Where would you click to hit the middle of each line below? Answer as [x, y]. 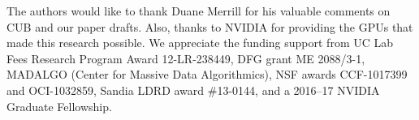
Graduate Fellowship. [59, 106]
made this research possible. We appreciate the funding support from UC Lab [200, 43]
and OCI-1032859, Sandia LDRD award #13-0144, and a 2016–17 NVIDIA [193, 90]
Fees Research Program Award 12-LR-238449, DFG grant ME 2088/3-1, [186, 58]
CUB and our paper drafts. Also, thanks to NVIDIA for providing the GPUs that [210, 26]
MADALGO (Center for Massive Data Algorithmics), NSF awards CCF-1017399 [207, 74]
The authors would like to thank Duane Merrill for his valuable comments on [199, 11]
